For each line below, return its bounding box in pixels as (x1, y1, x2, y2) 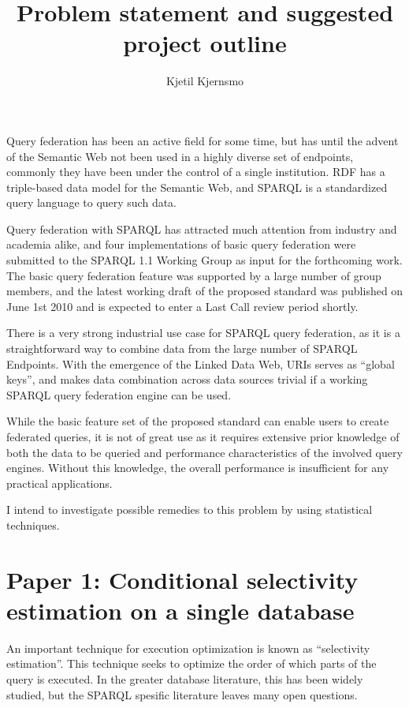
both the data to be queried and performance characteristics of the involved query (6, 444, 403, 460)
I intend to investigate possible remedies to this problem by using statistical (6, 501, 373, 518)
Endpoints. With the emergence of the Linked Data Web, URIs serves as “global (6, 355, 395, 372)
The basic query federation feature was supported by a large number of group (6, 267, 381, 283)
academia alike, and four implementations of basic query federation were (6, 236, 356, 253)
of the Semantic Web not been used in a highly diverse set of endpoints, (6, 148, 354, 164)
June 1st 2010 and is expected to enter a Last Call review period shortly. (6, 298, 359, 314)
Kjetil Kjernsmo (165, 73, 244, 89)
